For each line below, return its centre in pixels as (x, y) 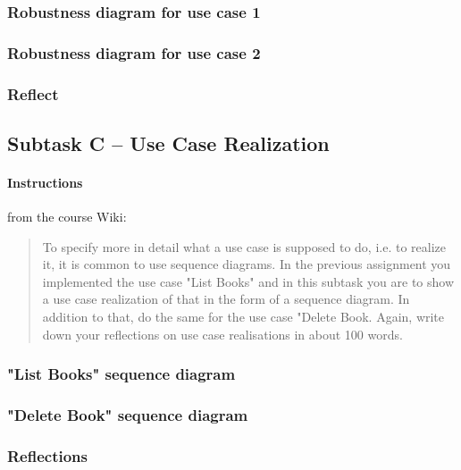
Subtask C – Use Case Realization (168, 143)
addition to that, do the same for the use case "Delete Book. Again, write (243, 317)
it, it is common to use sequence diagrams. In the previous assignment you (247, 264)
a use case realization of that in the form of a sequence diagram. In (226, 299)
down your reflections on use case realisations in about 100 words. (222, 334)
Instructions (45, 182)
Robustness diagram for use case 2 (134, 52)
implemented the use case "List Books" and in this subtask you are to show (248, 281)
